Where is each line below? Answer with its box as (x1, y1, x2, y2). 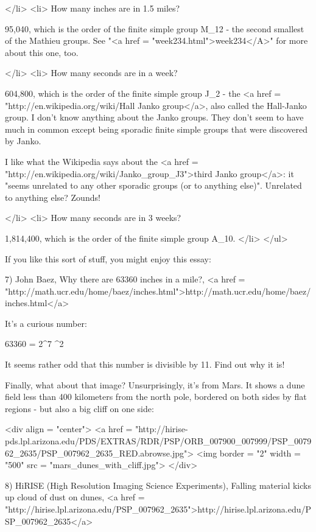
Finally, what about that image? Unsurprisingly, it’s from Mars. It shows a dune (5, 378, 305, 391)
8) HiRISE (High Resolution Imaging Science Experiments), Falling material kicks (5, 478, 311, 491)
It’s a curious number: (5, 317, 87, 329)
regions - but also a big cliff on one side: (5, 402, 154, 415)
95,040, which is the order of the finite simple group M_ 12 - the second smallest (5, 22, 304, 35)
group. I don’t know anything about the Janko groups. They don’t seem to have (5, 111, 304, 124)
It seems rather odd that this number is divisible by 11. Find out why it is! (5, 358, 285, 371)
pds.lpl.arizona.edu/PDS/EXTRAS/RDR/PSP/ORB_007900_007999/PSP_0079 (5, 435, 312, 447)
